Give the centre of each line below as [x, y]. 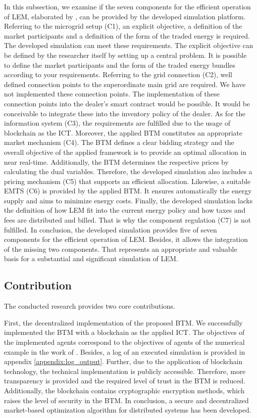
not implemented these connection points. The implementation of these [112, 94]
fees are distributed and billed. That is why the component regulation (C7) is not [128, 220]
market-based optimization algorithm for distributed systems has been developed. [128, 410]
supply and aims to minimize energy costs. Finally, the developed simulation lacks [128, 200]
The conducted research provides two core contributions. [90, 306]
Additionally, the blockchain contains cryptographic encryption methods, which [124, 390]
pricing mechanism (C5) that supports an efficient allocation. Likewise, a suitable [127, 181]
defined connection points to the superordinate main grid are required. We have [125, 84]
